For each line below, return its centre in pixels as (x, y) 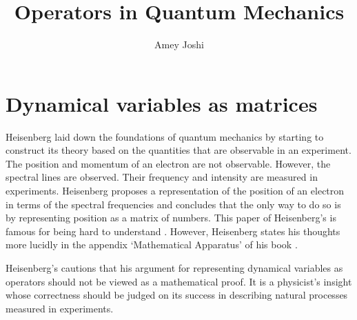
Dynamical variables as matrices (162, 103)
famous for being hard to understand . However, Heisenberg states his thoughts (173, 231)
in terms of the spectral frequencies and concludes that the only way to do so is (173, 204)
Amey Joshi (179, 44)
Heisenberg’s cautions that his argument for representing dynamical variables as (174, 268)
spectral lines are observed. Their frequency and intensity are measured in (162, 177)
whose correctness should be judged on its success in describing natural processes (177, 295)
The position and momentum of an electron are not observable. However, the (168, 163)
